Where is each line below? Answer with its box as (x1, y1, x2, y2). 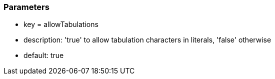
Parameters (3, 2, 49, 12)
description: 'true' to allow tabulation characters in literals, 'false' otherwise (23, 35, 271, 44)
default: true (23, 51, 64, 60)
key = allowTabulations (23, 20, 98, 29)
